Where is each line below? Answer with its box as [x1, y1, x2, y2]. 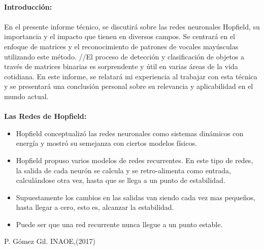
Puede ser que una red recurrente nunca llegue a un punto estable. [16, 218, 223, 229]
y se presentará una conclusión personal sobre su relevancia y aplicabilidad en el [4, 81, 253, 91]
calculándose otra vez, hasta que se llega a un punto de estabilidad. [16, 175, 225, 185]
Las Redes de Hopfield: [4, 111, 87, 121]
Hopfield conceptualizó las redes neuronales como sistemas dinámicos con [16, 128, 244, 138]
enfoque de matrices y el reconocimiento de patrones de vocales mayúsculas [4, 41, 239, 51]
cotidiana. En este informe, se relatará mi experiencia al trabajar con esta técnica [4, 71, 257, 81]
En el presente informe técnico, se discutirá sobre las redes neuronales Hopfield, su [4, 21, 260, 32]
